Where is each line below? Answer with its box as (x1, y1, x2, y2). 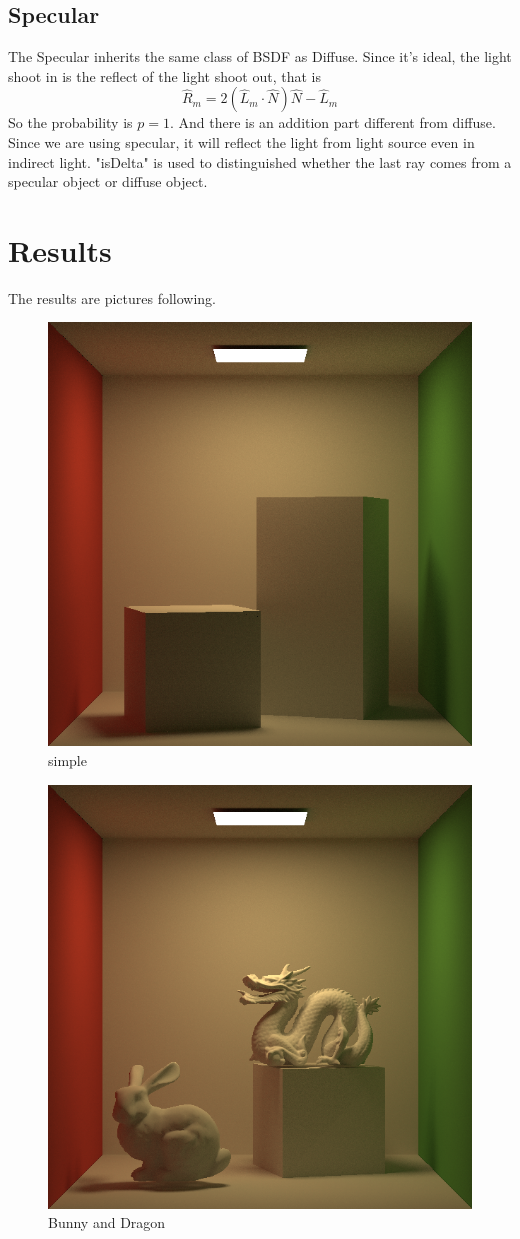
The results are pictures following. (8, 287, 217, 308)
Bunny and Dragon (48, 1212, 166, 1233)
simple (48, 750, 87, 771)
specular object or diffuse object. (8, 171, 208, 192)
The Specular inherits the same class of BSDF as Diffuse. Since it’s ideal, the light (8, 46, 512, 67)
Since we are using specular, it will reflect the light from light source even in (8, 131, 475, 152)
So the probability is (8, 112, 133, 133)
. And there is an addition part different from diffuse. (169, 112, 496, 133)
